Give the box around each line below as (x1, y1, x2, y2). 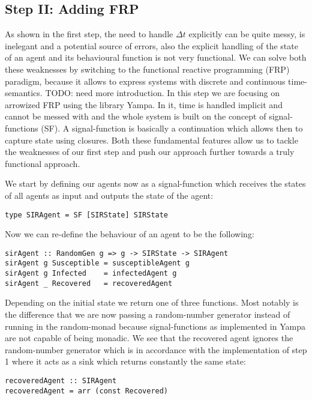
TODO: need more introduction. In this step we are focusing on (45, 86, 280, 99)
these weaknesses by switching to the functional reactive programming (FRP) (5, 62, 290, 75)
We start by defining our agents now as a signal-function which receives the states (5, 177, 306, 190)
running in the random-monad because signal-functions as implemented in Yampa (5, 320, 305, 332)
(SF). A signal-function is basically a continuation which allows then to (41, 121, 303, 134)
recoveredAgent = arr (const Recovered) (5, 386, 169, 395)
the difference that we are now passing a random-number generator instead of (5, 308, 290, 320)
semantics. (5, 86, 43, 99)
